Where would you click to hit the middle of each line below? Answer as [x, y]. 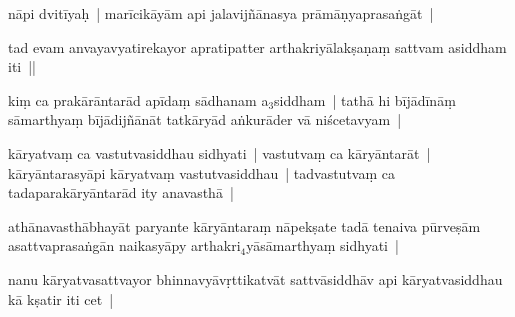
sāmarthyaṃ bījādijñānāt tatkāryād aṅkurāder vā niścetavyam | [205, 119]
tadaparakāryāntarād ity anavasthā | [121, 192]
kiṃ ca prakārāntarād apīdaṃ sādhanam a [138, 99]
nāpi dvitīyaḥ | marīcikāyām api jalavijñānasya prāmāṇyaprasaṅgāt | [221, 13]
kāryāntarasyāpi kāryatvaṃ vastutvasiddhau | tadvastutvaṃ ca [202, 172]
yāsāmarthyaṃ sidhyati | [322, 245]
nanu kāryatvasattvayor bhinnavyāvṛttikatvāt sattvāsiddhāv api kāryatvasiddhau [255, 278]
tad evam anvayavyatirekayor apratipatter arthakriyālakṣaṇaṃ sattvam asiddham [257, 46]
